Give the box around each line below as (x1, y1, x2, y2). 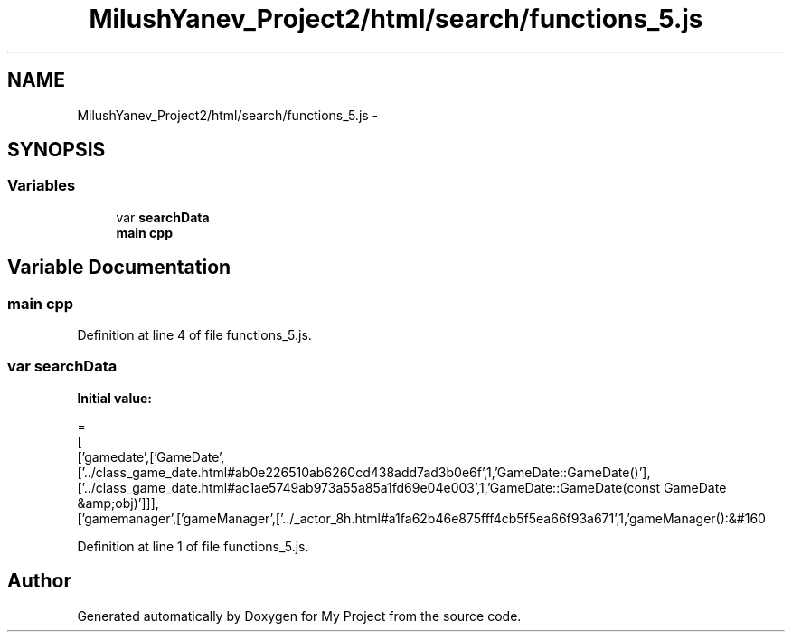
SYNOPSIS (7, 138, 106, 162)
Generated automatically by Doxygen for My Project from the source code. (77, 607, 522, 624)
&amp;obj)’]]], (77, 494, 159, 511)
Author (7, 569, 71, 593)
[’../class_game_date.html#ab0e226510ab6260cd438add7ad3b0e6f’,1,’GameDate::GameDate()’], (77, 464, 651, 480)
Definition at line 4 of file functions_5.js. (77, 327, 312, 343)
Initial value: (77, 390, 152, 406)
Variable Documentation (7, 256, 231, 279)
